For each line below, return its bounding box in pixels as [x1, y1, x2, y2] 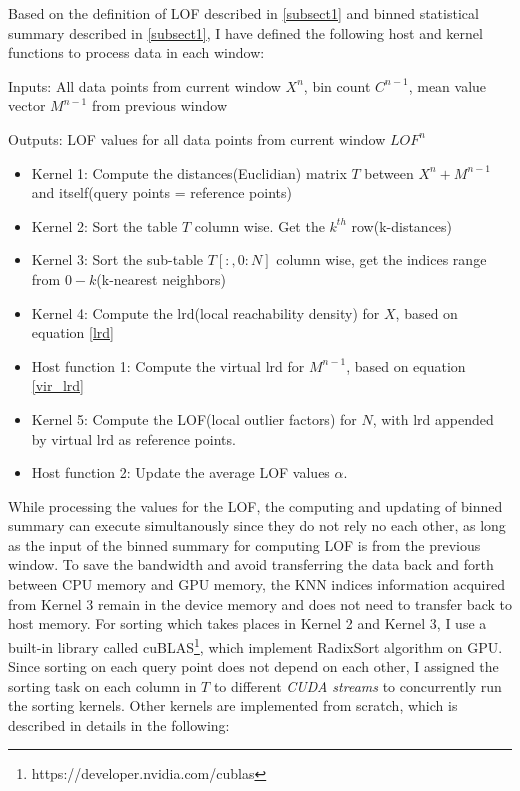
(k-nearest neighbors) [96, 268, 227, 289]
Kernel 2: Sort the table [31, 215, 178, 236]
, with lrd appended [372, 408, 494, 429]
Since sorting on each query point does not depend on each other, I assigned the [8, 656, 499, 677]
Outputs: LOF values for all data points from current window [8, 128, 386, 149]
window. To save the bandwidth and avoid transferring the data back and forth [8, 554, 494, 575]
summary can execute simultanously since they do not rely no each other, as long [8, 515, 506, 536]
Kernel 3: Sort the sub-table [31, 249, 204, 270]
